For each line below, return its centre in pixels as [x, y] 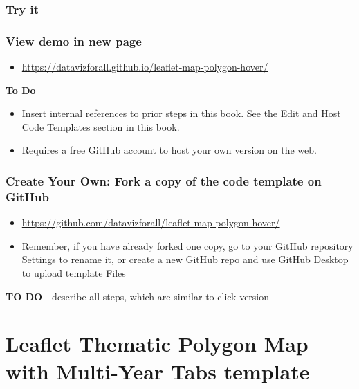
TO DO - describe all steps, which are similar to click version [138, 296]
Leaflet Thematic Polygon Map [157, 344]
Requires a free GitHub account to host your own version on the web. [169, 150]
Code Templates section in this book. [101, 126]
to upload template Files [74, 272]
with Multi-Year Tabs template [158, 371]
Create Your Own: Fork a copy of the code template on [164, 180]
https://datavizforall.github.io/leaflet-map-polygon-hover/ [145, 67]
